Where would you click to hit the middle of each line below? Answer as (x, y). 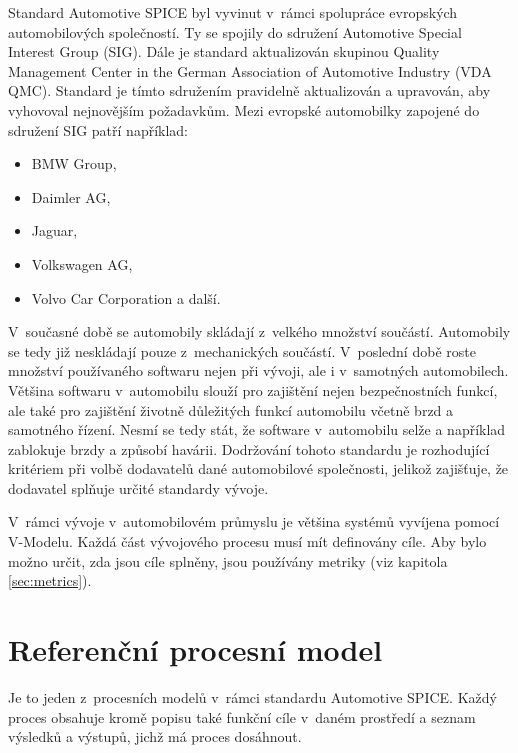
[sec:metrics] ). (50, 580)
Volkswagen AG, (82, 263)
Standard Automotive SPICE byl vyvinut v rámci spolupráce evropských (233, 12)
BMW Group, (74, 163)
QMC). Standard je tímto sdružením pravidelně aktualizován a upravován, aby (249, 90)
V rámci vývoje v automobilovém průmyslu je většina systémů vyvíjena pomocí (254, 521)
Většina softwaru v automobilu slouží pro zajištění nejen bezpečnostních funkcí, (253, 389)
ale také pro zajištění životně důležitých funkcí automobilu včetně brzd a (231, 409)
